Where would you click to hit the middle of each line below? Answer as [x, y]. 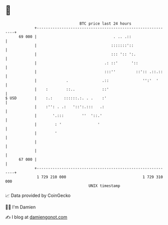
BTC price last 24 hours [106, 24]
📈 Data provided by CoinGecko [38, 195]
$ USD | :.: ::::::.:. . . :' [56, 98]
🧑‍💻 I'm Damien [21, 207]
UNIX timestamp [104, 186]
